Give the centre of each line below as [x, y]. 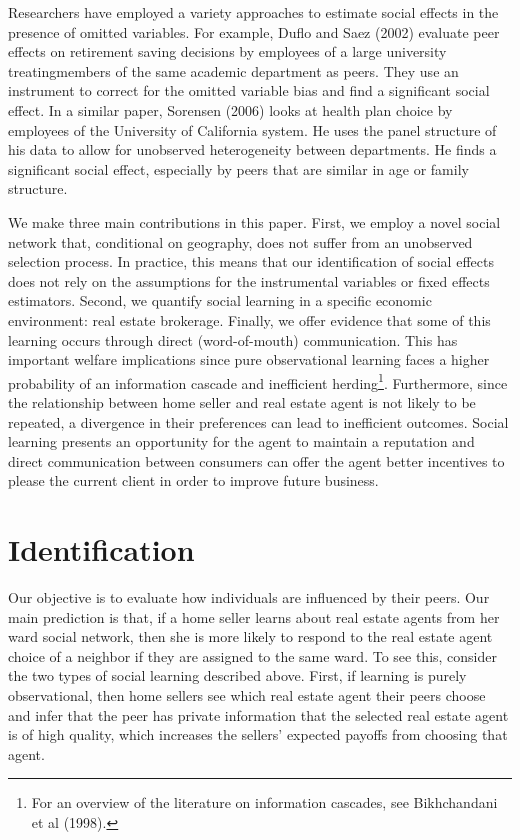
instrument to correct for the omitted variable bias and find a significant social [249, 90]
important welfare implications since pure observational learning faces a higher [249, 359]
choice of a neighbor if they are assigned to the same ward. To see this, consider [253, 655]
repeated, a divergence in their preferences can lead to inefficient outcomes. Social [258, 421]
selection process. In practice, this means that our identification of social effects [251, 261]
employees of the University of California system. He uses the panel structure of [252, 129]
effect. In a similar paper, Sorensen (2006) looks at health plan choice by [230, 109]
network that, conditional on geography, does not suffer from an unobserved [240, 241]
